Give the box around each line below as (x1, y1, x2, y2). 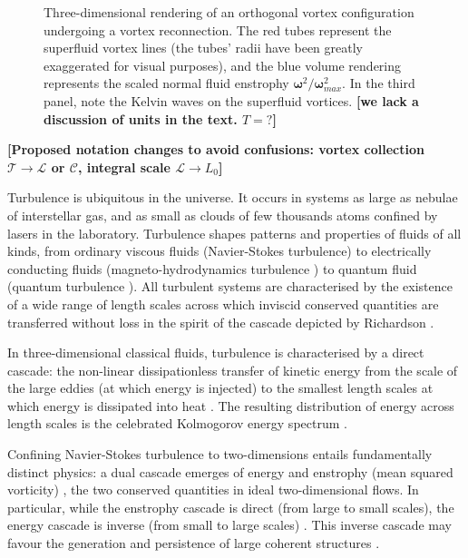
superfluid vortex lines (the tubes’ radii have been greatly (44, 38, 363, 57)
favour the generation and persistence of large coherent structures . (7, 534, 380, 553)
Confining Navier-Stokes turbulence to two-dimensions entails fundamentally (7, 445, 433, 464)
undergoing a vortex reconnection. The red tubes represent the (44, 20, 392, 39)
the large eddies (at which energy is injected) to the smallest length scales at (7, 378, 434, 397)
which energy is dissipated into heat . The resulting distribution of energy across (7, 396, 454, 415)
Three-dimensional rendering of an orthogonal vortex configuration (44, 3, 414, 21)
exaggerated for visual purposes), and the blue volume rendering (44, 55, 402, 74)
